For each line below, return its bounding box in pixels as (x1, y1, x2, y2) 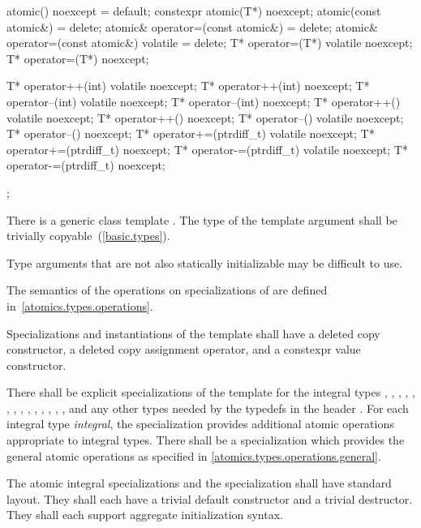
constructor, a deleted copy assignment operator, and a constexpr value (6, 341, 361, 358)
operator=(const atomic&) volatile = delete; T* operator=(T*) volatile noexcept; (6, 34, 413, 51)
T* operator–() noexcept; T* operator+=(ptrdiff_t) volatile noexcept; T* (6, 125, 375, 142)
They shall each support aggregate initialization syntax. (6, 506, 283, 523)
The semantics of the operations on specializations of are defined (6, 281, 328, 298)
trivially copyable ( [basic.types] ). (6, 227, 170, 244)
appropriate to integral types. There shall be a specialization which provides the (6, 431, 405, 449)
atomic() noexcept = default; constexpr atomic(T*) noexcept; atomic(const (6, 2, 381, 19)
